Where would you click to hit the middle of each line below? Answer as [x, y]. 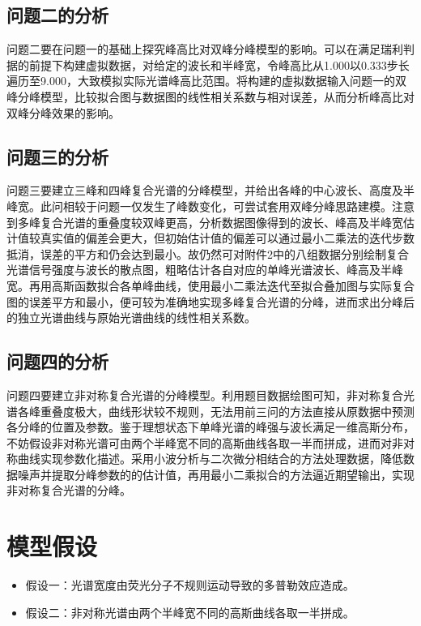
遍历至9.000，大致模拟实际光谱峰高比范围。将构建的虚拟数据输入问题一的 [201, 81]
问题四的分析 [57, 361]
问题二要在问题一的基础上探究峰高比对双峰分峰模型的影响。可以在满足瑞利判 [210, 49]
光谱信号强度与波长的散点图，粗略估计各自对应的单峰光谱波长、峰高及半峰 [205, 270]
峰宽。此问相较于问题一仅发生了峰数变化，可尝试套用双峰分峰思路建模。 [199, 206]
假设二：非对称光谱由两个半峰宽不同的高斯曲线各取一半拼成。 [190, 612]
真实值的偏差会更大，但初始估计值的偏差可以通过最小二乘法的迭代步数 [227, 238]
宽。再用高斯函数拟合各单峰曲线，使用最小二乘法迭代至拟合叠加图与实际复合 [210, 285]
